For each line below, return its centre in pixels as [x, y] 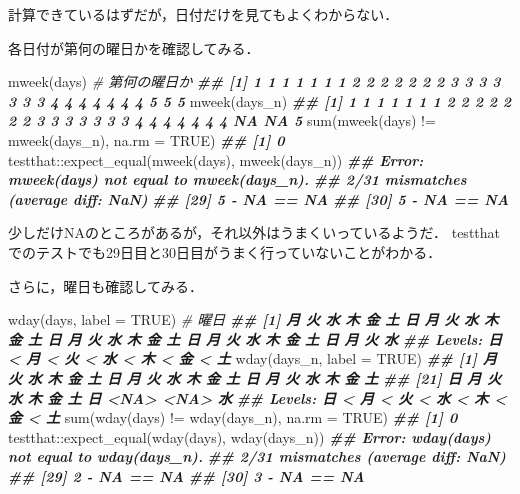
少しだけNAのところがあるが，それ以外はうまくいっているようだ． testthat [254, 232]
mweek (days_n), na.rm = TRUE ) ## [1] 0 [146, 139]
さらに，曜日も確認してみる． [105, 285]
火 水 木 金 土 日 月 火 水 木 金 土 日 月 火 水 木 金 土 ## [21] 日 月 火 [255, 377]
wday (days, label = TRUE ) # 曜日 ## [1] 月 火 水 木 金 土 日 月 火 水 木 [253, 319]
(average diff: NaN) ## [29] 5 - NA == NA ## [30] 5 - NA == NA [258, 198]
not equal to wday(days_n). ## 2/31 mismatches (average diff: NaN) [257, 456]
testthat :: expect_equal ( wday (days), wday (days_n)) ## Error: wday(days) [249, 436]
